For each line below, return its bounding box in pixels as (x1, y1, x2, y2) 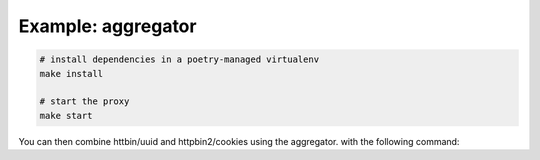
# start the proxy (39, 96, 130, 107)
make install (39, 68, 104, 79)
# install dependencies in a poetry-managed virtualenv (39, 54, 320, 65)
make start (39, 110, 93, 121)
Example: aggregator (18, 15, 197, 37)
